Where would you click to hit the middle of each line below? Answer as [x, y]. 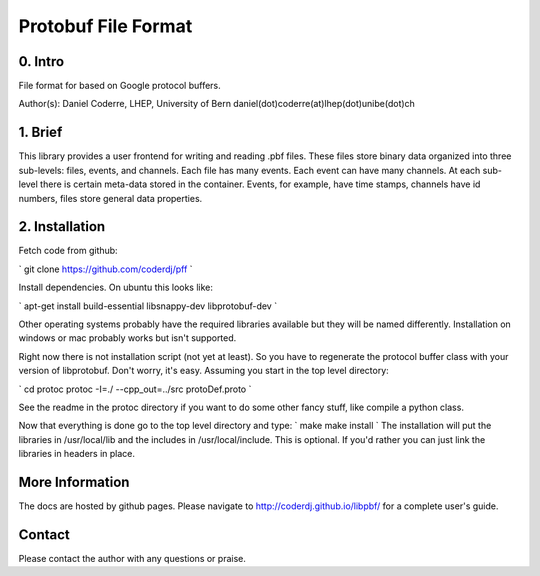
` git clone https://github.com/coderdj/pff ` [106, 269]
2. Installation [62, 226]
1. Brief [40, 132]
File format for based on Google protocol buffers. [120, 86]
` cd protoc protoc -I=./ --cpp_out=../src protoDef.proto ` [135, 389]
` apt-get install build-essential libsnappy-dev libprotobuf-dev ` [148, 306]
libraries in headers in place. [76, 454]
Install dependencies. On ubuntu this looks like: [116, 287]
